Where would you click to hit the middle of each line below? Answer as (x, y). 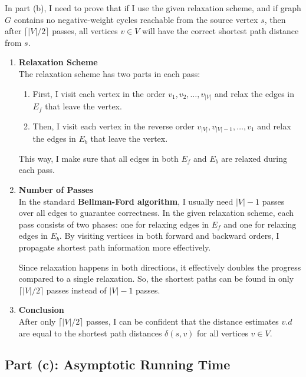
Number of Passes (56, 189)
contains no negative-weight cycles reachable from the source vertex (136, 19)
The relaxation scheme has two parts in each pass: (109, 73)
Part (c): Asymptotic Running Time (118, 364)
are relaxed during (254, 158)
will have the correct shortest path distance (221, 31)
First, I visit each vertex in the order (99, 93)
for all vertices (223, 333)
